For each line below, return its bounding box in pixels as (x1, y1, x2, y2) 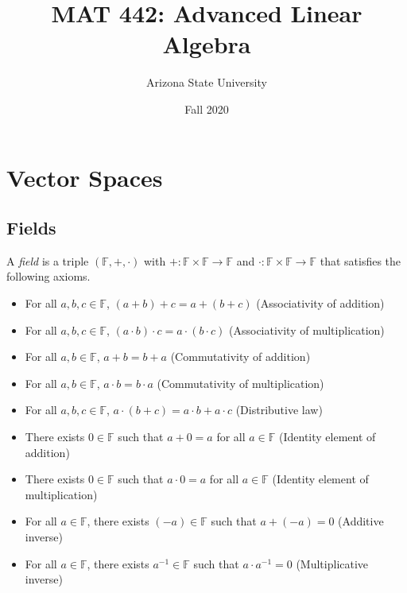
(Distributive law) (235, 401, 323, 418)
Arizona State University (146, 74, 267, 91)
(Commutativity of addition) (170, 348, 311, 365)
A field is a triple (6, 252, 89, 269)
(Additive (338, 513, 384, 529)
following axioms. (6, 268, 91, 285)
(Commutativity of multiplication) (157, 374, 324, 391)
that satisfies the (320, 252, 401, 269)
